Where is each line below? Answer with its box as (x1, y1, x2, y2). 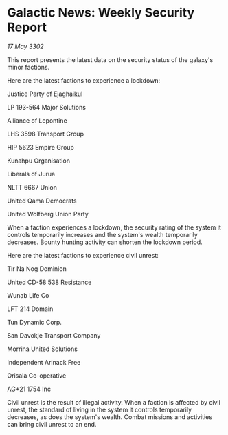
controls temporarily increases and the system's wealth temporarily (7, 230, 198, 239)
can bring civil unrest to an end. (7, 420, 97, 428)
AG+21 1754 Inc (7, 385, 52, 393)
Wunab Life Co (7, 291, 49, 299)
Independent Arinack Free (7, 358, 81, 366)
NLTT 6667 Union (7, 183, 57, 191)
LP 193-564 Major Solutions (7, 103, 86, 111)
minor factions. (7, 63, 50, 71)
